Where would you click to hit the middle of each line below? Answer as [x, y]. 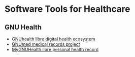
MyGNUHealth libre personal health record [55, 49]
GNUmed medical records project [46, 44]
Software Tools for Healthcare [67, 9]
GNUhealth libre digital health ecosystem [53, 39]
